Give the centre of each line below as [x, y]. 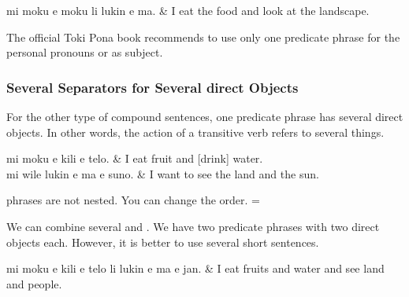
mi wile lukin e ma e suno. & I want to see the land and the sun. [163, 173]
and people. [34, 283]
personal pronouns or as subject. [85, 52]
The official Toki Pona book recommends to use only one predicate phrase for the [203, 37]
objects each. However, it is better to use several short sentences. [163, 242]
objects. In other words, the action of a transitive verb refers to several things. [195, 132]
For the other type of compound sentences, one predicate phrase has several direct [205, 116]
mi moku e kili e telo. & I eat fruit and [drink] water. [135, 158]
